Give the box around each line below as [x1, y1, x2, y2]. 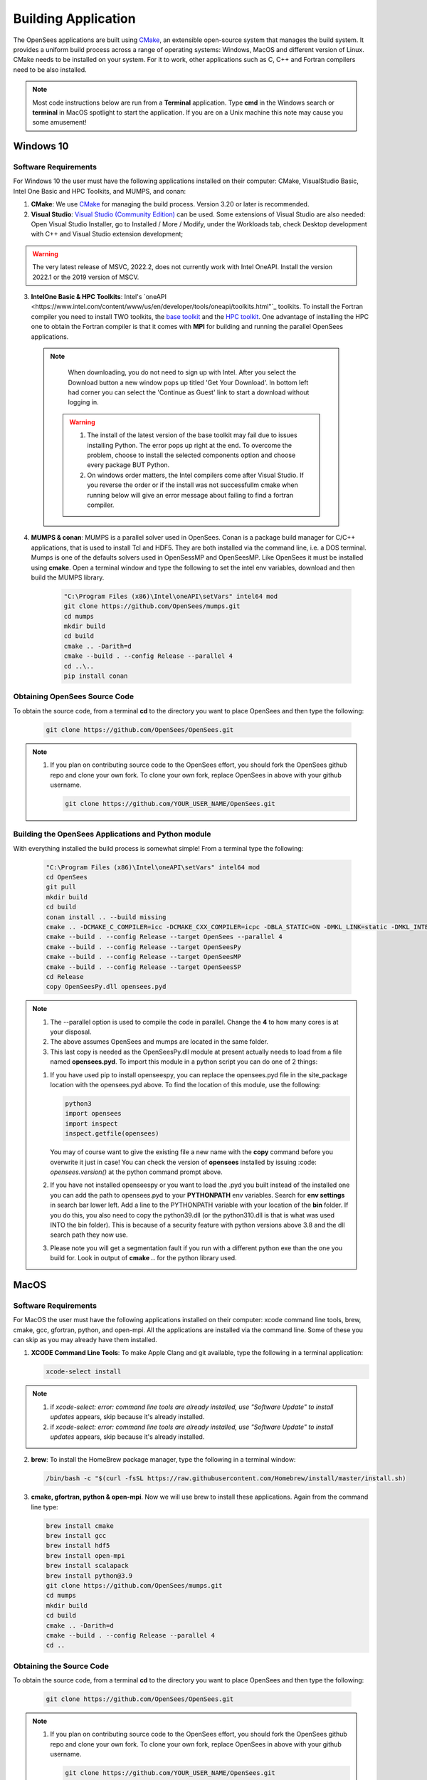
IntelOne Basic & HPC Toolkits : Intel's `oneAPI [31, 292, 167, 300]
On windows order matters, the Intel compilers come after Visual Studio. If [87, 471, 304, 479]
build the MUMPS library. [31, 573, 105, 582]
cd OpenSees [46, 873, 88, 881]
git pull [46, 883, 77, 891]
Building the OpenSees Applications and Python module [13, 829, 211, 839]
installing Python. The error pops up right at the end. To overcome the [87, 441, 292, 449]
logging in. [68, 398, 99, 407]
